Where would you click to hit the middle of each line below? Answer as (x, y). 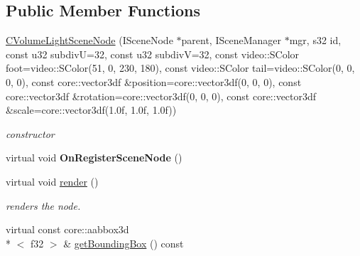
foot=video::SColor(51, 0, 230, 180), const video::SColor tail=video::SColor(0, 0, (180, 68)
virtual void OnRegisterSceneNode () (94, 158)
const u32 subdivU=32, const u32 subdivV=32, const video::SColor (153, 54)
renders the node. (43, 205)
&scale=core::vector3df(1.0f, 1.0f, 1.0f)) (91, 110)
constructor (30, 133)
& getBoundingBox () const (124, 243)
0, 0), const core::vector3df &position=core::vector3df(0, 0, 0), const (154, 81)
